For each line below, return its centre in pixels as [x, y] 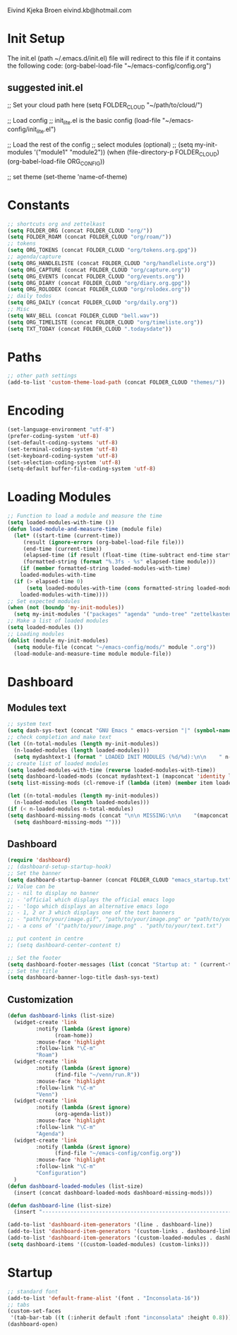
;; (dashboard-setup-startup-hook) [60, 867]
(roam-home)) [74, 1035]
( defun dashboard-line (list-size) [60, 1205]
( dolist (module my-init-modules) [58, 640]
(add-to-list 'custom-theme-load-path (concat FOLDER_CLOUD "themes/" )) [116, 383]
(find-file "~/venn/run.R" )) [97, 1075]
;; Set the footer [34, 958]
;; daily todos [30, 296]
